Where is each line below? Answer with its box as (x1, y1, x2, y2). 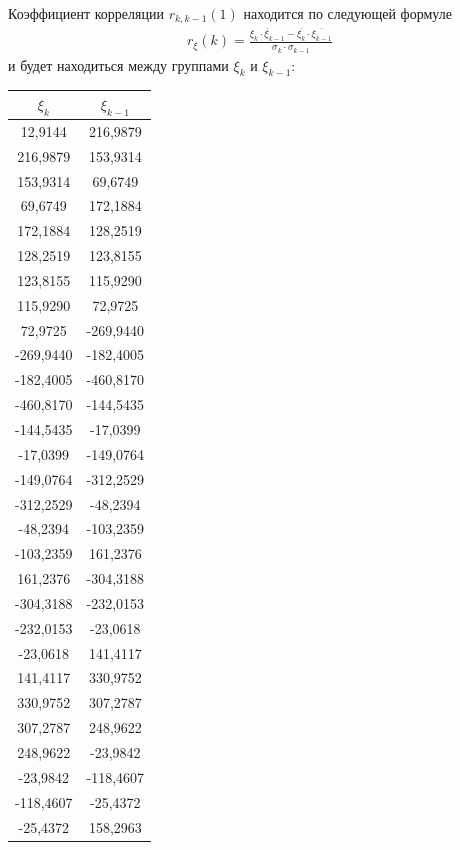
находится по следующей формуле (243, 3, 452, 23)
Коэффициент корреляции (8, 3, 164, 23)
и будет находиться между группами (8, 54, 229, 75)
